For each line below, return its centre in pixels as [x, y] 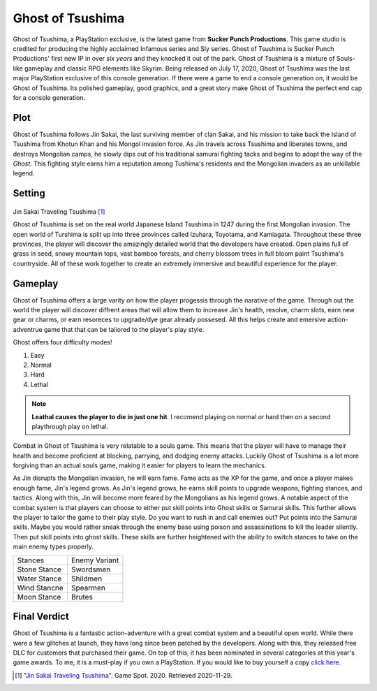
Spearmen [88, 588]
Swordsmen [91, 569]
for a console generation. [49, 97]
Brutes [82, 597]
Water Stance [39, 579]
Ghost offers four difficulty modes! [62, 342]
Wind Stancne [40, 588]
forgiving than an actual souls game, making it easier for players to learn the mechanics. [140, 465]
